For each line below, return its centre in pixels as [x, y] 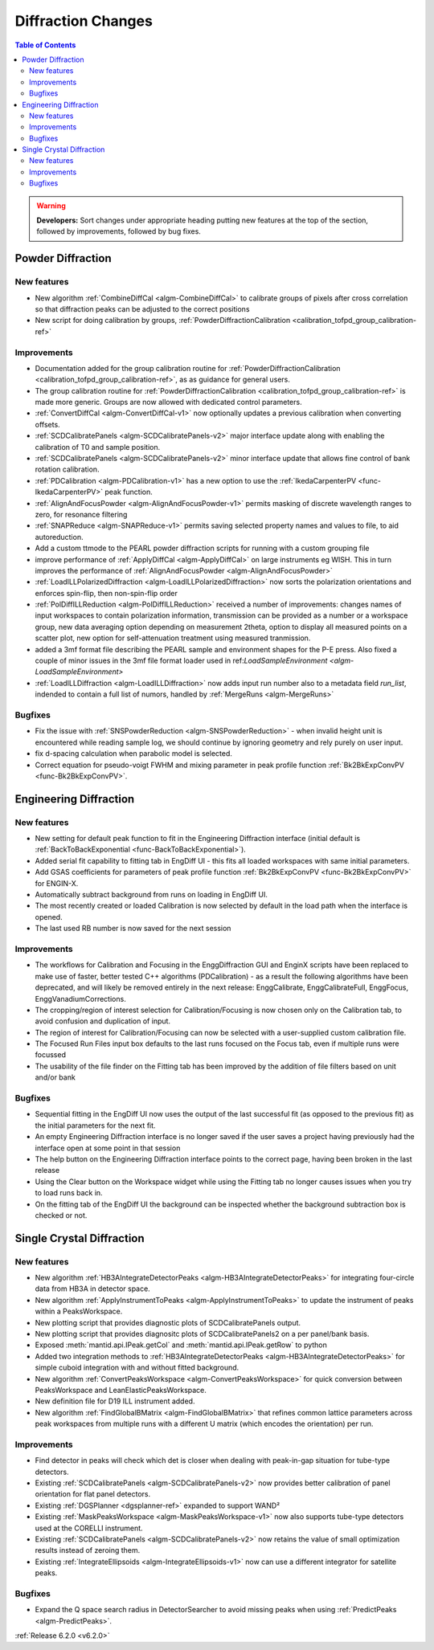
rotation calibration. [67, 469]
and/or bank [55, 1077]
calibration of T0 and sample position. [98, 447]
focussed [50, 1055]
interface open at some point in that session [108, 1148]
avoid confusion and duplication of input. [103, 1021]
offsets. [47, 424]
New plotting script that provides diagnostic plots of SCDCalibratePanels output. [168, 1322]
